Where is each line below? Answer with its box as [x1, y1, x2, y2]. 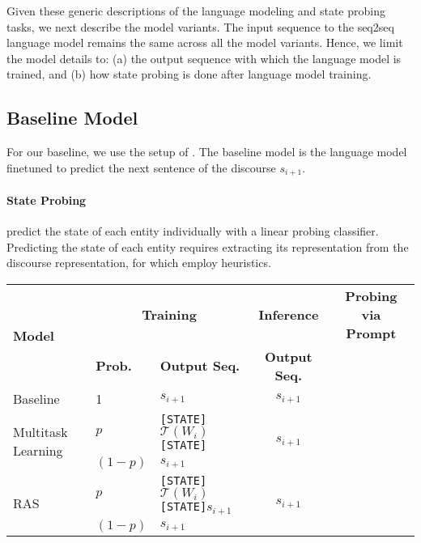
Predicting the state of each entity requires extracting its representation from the [6, 238, 409, 255]
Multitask [13, 422, 68, 441]
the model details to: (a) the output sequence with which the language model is [6, 49, 402, 66]
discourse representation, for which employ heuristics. [6, 254, 271, 271]
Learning [13, 440, 63, 460]
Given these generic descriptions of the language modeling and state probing [6, 2, 385, 19]
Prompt [346, 323, 397, 342]
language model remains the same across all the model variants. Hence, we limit [6, 34, 403, 51]
